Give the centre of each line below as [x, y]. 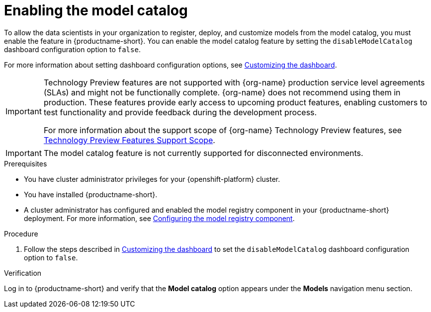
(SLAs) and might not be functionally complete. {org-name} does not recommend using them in [222, 92]
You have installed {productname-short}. [91, 194]
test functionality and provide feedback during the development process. [180, 112]
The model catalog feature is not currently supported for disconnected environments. [203, 153]
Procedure [21, 234]
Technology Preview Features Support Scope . [129, 140]
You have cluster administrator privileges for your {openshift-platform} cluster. [152, 179]
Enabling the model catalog [96, 10]
